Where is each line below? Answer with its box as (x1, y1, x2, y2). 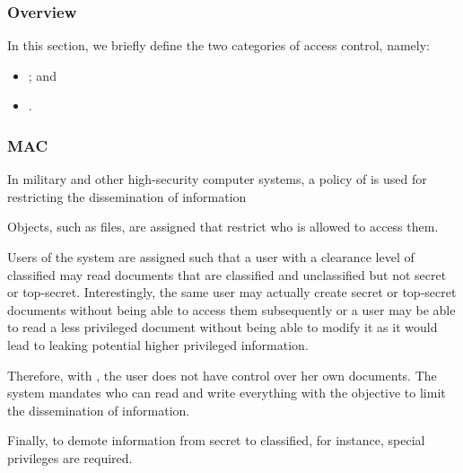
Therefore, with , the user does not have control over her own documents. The (7, 365, 437, 384)
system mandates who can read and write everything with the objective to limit (7, 383, 446, 402)
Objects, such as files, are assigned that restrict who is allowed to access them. (7, 217, 439, 236)
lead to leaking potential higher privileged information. (7, 335, 309, 354)
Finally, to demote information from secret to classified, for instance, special (7, 431, 425, 450)
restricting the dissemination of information (7, 187, 247, 206)
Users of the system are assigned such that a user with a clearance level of (7, 248, 415, 266)
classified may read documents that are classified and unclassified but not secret (7, 265, 447, 284)
